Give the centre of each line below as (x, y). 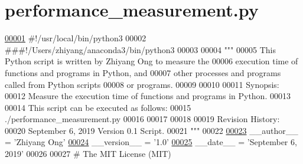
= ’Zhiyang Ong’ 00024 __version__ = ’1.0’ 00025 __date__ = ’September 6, (151, 142)
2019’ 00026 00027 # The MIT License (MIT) (88, 154)
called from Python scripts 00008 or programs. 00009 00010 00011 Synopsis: (142, 84)
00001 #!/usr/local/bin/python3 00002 (76, 38)
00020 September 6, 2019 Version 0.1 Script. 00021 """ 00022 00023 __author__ (151, 130)
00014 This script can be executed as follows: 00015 (98, 107)
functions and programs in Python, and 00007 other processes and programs (143, 72)
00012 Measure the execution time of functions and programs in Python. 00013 (148, 96)
